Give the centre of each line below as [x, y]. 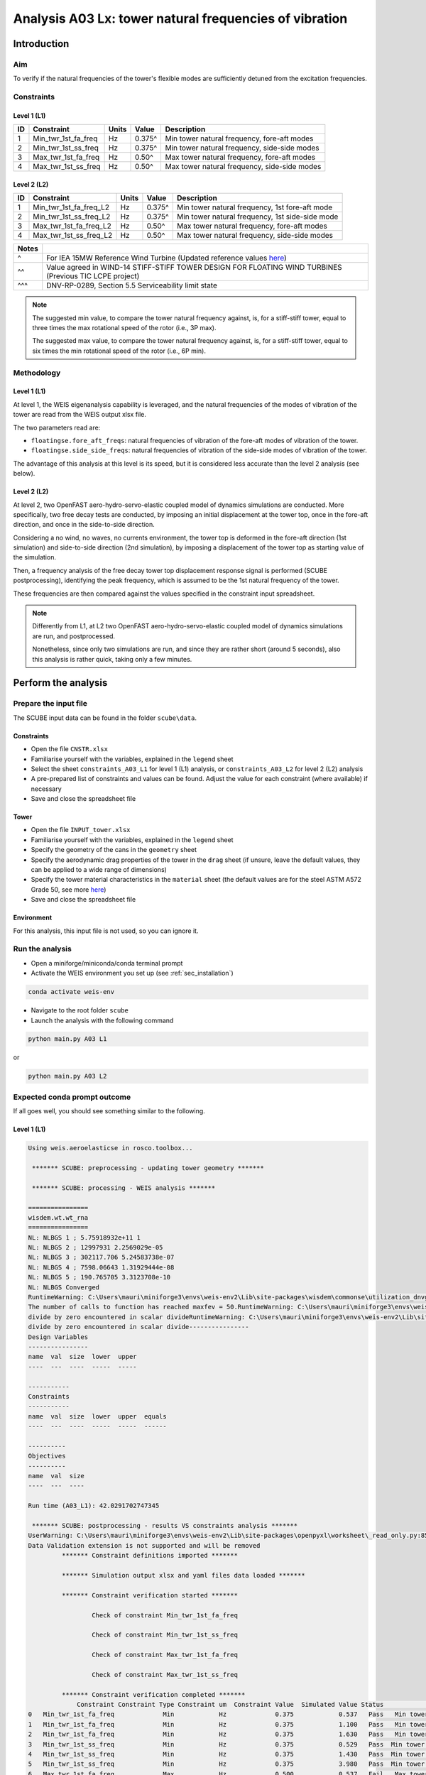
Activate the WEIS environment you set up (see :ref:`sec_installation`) [132, 973]
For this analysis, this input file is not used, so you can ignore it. [106, 931]
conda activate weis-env [71, 992]
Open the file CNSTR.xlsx [69, 749]
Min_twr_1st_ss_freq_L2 [72, 217]
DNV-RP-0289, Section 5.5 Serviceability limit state [132, 285]
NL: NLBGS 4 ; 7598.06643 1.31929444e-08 [101, 1267]
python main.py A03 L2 [67, 1076]
